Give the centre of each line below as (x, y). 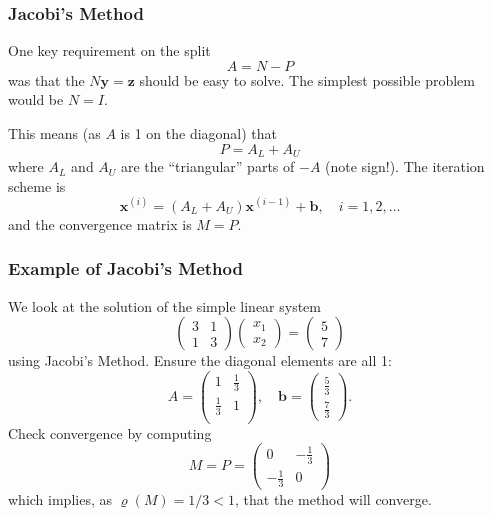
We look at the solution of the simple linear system (164, 305)
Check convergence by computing (110, 432)
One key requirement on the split (109, 50)
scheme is (37, 185)
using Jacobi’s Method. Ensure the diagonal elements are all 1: (200, 360)
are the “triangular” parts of (207, 166)
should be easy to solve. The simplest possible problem (307, 79)
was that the (46, 79)
